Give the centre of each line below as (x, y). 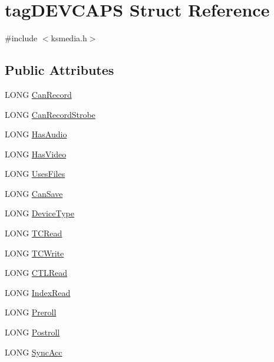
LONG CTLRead (36, 273)
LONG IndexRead (38, 292)
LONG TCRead (34, 233)
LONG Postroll (32, 332)
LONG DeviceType (39, 213)
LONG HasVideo (36, 154)
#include (21, 38)
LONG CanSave (34, 193)
